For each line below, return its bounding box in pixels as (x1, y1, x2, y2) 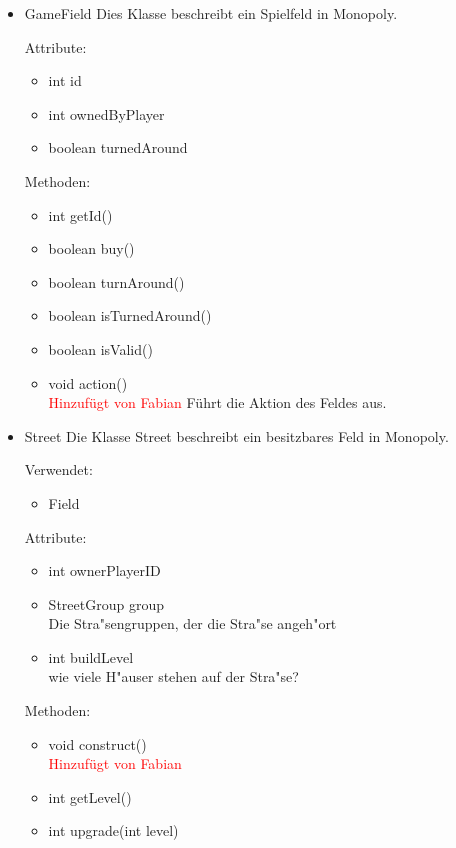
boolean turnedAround (48, 137, 188, 158)
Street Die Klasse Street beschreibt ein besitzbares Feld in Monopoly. (24, 425, 449, 446)
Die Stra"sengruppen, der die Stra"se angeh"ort (48, 613, 337, 634)
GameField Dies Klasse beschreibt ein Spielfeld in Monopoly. (24, 3, 398, 23)
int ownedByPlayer (48, 103, 165, 124)
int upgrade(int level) (48, 820, 179, 841)
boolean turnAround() (48, 271, 185, 292)
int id (48, 70, 82, 91)
